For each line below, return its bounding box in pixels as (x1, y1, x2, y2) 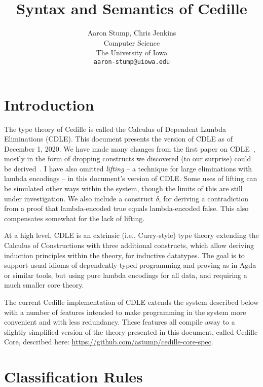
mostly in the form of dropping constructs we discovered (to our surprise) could (4, 153, 251, 164)
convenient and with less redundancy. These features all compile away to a (4, 316, 235, 327)
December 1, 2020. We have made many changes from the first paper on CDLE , (4, 143, 255, 154)
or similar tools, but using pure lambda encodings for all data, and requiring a (4, 269, 247, 280)
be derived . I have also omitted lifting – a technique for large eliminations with (4, 163, 252, 173)
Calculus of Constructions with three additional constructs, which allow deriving (4, 240, 254, 251)
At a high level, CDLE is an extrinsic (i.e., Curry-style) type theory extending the (4, 230, 259, 240)
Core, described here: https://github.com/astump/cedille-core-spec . (4, 336, 213, 347)
